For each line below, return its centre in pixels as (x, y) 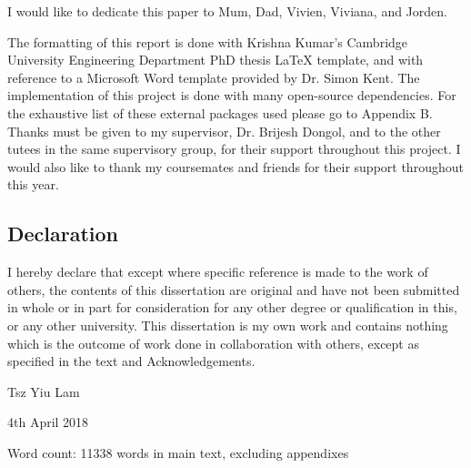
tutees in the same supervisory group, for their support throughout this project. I (234, 149)
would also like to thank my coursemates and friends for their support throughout (235, 166)
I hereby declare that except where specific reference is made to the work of (218, 272)
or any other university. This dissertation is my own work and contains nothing (228, 325)
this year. (33, 184)
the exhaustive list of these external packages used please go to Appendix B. (220, 112)
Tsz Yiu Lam (44, 391)
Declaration (63, 234)
